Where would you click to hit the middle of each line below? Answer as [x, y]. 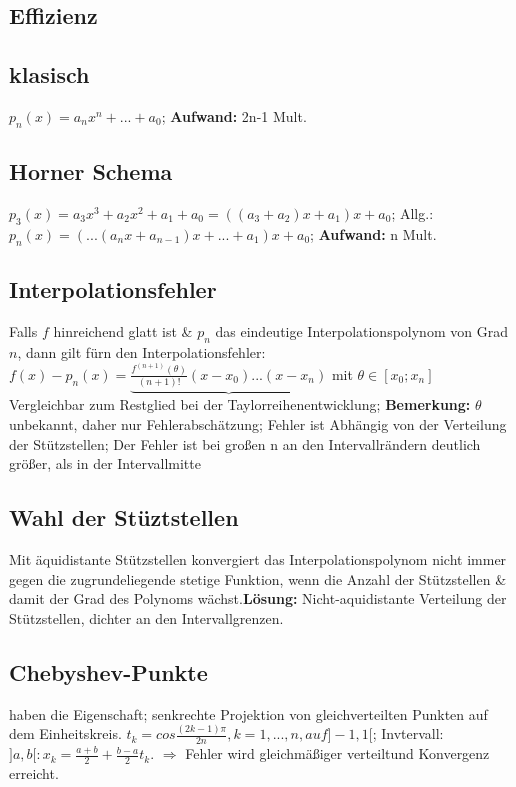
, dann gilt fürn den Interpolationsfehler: [141, 351]
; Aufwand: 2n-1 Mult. [234, 115]
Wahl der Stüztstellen [124, 517]
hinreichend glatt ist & [123, 330]
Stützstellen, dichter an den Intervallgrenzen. [146, 617]
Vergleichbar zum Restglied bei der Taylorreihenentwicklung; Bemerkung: [240, 404]
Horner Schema [91, 171]
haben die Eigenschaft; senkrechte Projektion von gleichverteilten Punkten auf [248, 713]
